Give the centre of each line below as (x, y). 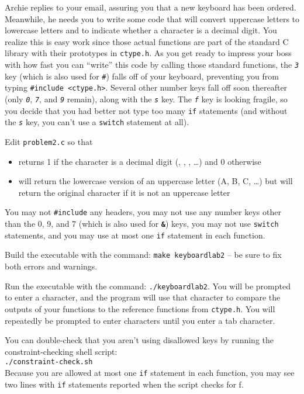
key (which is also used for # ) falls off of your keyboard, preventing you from (142, 76)
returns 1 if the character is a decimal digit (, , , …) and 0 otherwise (140, 161)
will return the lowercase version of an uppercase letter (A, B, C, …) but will (156, 181)
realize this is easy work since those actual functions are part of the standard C (147, 41)
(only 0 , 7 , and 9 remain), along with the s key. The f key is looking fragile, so (146, 99)
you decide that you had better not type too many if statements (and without (146, 110)
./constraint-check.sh (49, 362)
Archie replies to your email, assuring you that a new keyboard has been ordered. (151, 7)
